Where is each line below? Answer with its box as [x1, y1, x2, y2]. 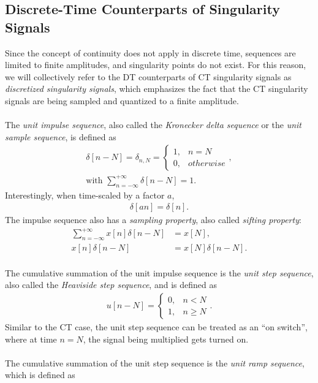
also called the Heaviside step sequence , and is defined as [5, 278, 217, 291]
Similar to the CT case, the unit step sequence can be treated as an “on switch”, [5, 320, 308, 333]
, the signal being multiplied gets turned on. [83, 332, 249, 345]
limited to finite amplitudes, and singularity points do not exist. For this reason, [5, 58, 306, 71]
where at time [5, 332, 57, 345]
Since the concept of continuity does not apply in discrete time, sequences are [5, 46, 296, 59]
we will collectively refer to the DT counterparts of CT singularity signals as [5, 70, 292, 83]
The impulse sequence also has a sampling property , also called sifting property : [5, 213, 301, 226]
